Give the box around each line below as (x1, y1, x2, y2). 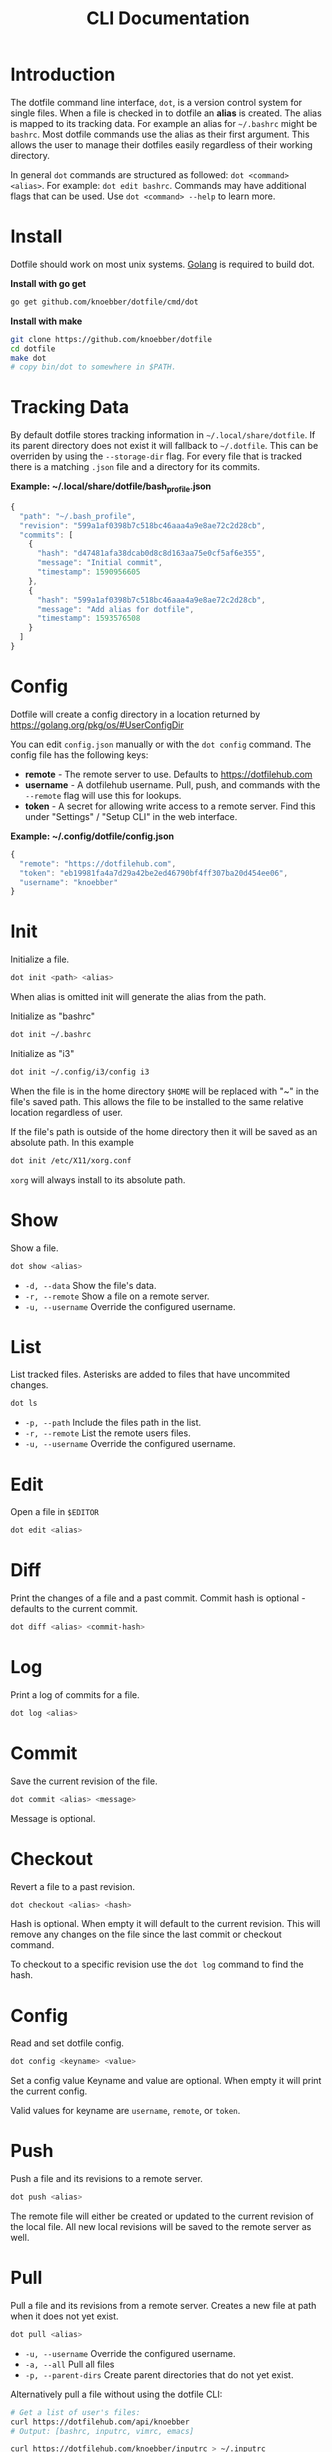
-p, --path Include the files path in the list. (24, 1417, 202, 1429)
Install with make (10, 315, 83, 327)
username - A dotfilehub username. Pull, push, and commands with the (24, 778, 321, 791)
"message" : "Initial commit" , (36, 558, 163, 568)
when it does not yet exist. (10, 2310, 119, 2322)
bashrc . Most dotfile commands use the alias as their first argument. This (10, 128, 310, 140)
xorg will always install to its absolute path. (10, 1173, 186, 1186)
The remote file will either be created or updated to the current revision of (10, 2210, 314, 2222)
